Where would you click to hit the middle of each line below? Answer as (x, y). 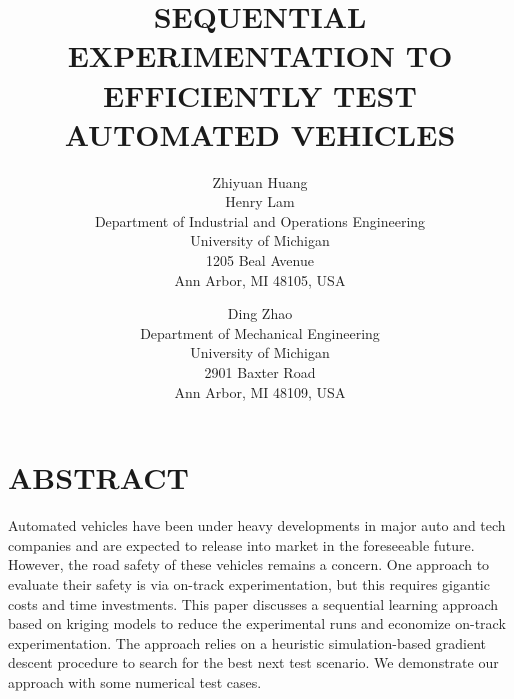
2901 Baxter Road (260, 372)
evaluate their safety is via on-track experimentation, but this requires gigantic (249, 583)
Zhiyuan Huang (260, 181)
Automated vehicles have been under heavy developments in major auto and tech (257, 525)
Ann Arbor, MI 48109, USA (260, 391)
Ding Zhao (260, 313)
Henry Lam (260, 201)
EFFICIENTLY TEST (260, 94)
